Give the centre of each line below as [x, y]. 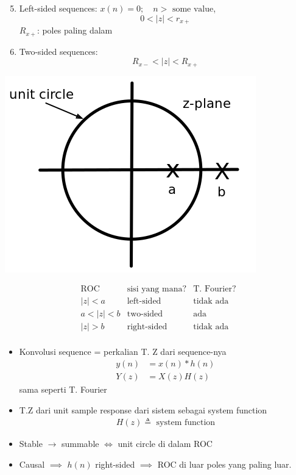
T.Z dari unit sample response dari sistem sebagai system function [143, 409]
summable [80, 444]
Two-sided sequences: [58, 51]
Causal [32, 464]
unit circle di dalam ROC [165, 444]
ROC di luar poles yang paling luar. [224, 464]
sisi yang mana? [157, 289]
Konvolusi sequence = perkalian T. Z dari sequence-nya [123, 352]
